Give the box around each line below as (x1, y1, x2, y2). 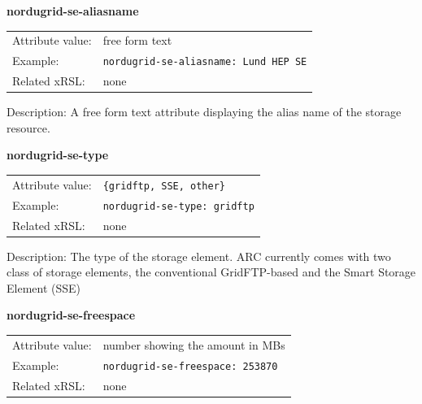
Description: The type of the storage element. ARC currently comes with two (7, 247, 391, 264)
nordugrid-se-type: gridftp (102, 200, 255, 212)
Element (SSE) (7, 279, 81, 296)
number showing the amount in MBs (102, 336, 285, 353)
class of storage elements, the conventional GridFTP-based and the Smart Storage (7, 263, 416, 280)
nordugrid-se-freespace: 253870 (102, 360, 278, 372)
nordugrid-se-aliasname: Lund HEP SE (102, 56, 307, 68)
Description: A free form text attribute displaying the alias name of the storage (7, 103, 402, 120)
